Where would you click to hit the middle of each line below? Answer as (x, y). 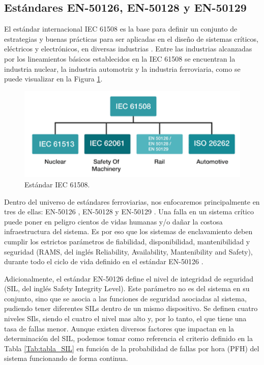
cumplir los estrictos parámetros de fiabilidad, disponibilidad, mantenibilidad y (127, 241)
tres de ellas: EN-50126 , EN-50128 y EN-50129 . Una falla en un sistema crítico (129, 212)
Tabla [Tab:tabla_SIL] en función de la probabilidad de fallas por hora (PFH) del (132, 348)
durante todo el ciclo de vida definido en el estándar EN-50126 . (104, 261)
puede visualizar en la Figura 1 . (53, 79)
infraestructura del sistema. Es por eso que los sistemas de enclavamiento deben (128, 231)
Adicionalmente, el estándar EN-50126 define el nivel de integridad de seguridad (129, 278)
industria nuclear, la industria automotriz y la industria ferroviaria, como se (122, 68)
